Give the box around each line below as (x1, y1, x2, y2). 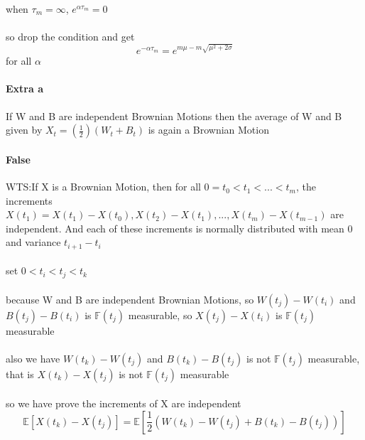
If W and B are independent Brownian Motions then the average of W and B (6, 108, 342, 123)
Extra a (6, 81, 43, 96)
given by (6, 122, 43, 137)
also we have (6, 350, 60, 365)
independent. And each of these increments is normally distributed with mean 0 (6, 220, 353, 235)
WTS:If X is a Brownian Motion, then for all (6, 179, 201, 194)
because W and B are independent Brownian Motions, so (6, 291, 254, 306)
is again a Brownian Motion (148, 122, 269, 137)
